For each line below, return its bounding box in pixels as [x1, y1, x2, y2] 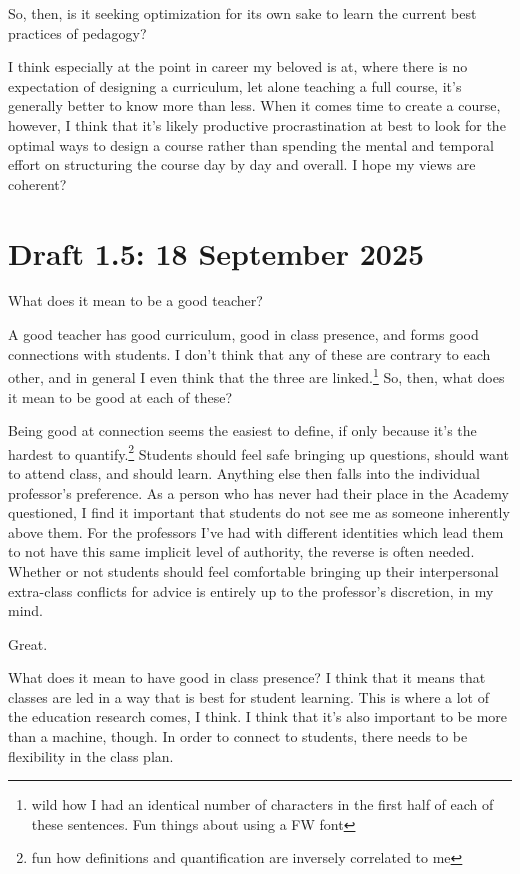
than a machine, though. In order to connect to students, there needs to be [8, 726, 468, 747]
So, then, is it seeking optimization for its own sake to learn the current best [8, 3, 477, 23]
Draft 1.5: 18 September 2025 [8, 232, 425, 273]
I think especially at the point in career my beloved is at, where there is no [8, 56, 468, 77]
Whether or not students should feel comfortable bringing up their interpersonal [8, 560, 499, 581]
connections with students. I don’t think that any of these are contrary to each [8, 343, 491, 364]
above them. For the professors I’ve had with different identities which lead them [8, 521, 504, 542]
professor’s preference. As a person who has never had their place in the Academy [8, 482, 509, 503]
